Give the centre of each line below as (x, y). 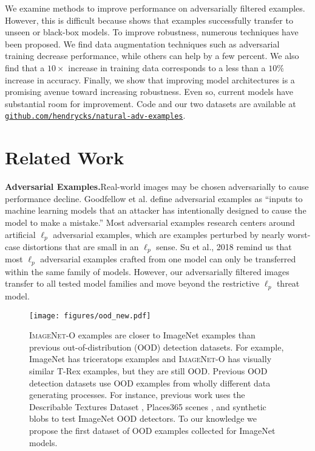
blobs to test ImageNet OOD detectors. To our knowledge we (143, 418)
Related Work (65, 157)
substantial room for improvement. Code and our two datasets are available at (151, 103)
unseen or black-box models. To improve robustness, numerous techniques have (152, 32)
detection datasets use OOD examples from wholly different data (150, 383)
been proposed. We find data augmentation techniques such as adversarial (142, 44)
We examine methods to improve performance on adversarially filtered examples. (155, 8)
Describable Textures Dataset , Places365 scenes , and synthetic (148, 406)
